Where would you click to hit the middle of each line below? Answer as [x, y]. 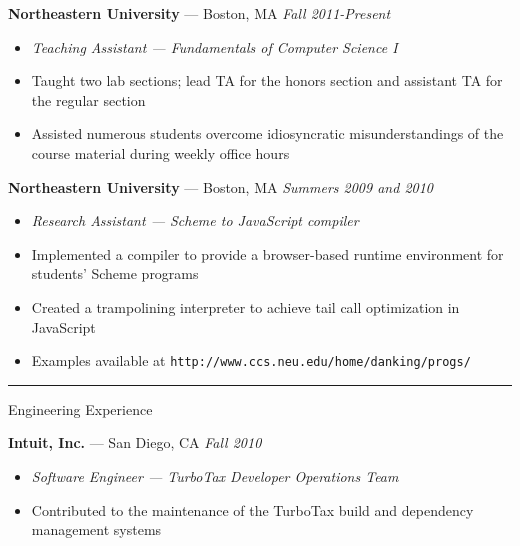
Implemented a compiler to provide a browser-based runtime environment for [267, 253]
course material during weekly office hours [160, 152]
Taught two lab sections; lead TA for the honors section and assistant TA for [267, 80]
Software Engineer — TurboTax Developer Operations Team [215, 475]
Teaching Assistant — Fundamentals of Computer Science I [214, 46]
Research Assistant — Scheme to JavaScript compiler [195, 220]
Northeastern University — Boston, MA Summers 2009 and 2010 [220, 186]
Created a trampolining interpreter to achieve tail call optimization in [245, 306]
